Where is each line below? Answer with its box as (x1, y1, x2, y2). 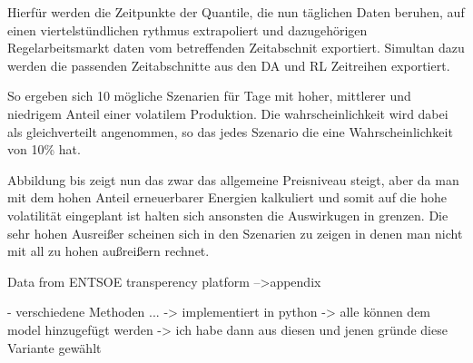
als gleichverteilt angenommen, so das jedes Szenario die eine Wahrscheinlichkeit (7, 122, 453, 141)
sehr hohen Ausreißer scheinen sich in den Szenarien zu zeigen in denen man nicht (7, 223, 463, 242)
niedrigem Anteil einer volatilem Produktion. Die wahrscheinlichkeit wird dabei (7, 103, 448, 123)
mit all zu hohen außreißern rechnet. (7, 241, 210, 260)
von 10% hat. (7, 140, 81, 159)
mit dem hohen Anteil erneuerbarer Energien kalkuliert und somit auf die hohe (7, 188, 447, 207)
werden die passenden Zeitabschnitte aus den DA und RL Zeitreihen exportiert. (7, 55, 450, 74)
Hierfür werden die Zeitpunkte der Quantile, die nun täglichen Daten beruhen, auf (7, 3, 465, 21)
